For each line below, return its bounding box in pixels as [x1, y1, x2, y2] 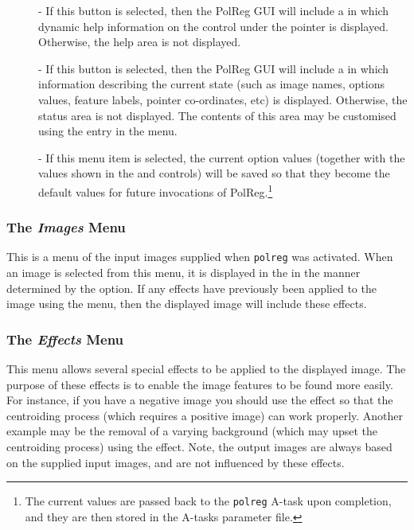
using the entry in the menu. [38, 123, 178, 139]
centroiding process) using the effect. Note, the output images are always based [6, 438, 393, 455]
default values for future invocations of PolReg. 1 [38, 181, 273, 200]
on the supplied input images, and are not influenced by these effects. [6, 454, 345, 470]
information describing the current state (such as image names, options [38, 76, 385, 92]
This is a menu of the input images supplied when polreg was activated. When [6, 248, 393, 265]
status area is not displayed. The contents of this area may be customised [38, 107, 396, 123]
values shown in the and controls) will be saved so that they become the [38, 165, 390, 181]
